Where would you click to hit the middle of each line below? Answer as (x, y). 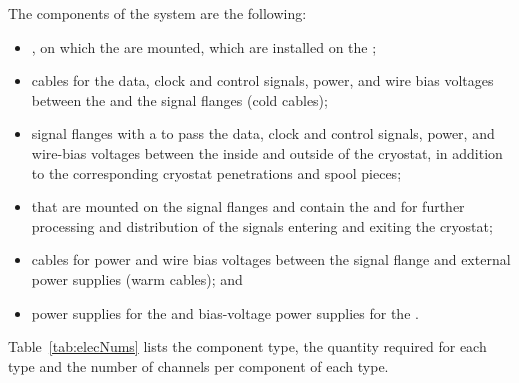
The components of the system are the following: (157, 13)
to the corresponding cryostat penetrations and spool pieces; (216, 172)
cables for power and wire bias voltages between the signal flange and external (271, 259)
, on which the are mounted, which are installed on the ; (204, 46)
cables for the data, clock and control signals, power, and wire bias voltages (262, 80)
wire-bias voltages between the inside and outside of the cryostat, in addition (267, 152)
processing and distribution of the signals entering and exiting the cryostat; (262, 225)
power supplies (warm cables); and (137, 278)
